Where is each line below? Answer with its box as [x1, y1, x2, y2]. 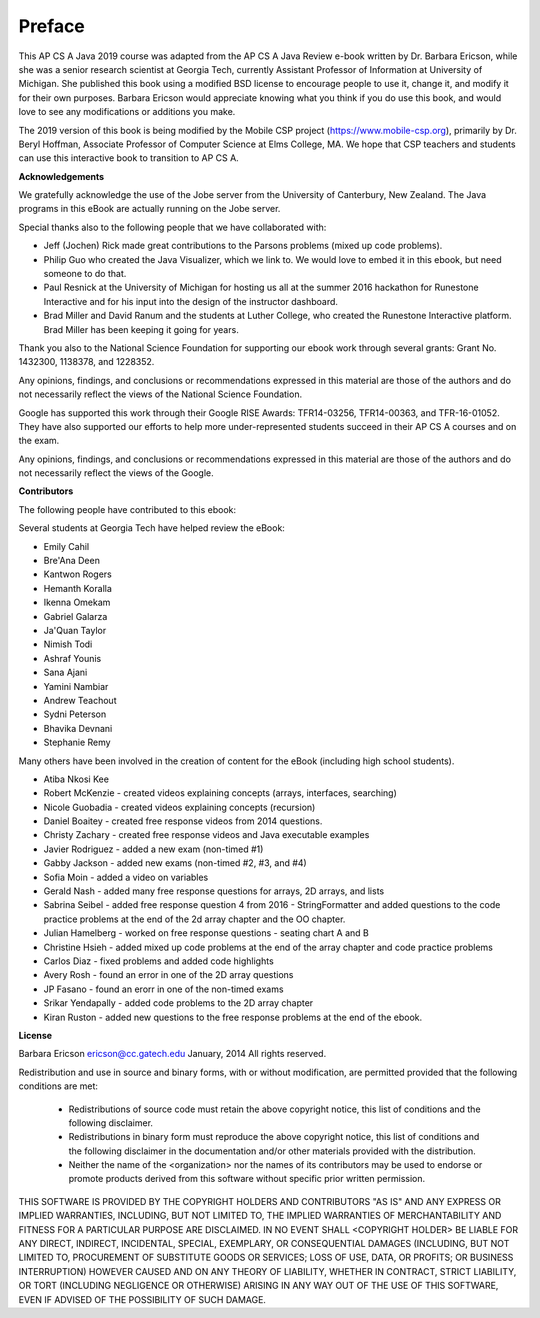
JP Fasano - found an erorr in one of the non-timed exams [43, 983, 284, 995]
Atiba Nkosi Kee [43, 773, 110, 785]
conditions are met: [18, 1080, 99, 1092]
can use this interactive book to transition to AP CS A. [18, 152, 239, 164]
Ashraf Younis [43, 652, 102, 664]
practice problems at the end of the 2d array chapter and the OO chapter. [43, 913, 346, 925]
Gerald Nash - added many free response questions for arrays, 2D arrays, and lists [43, 885, 385, 897]
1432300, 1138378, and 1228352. [18, 356, 155, 368]
